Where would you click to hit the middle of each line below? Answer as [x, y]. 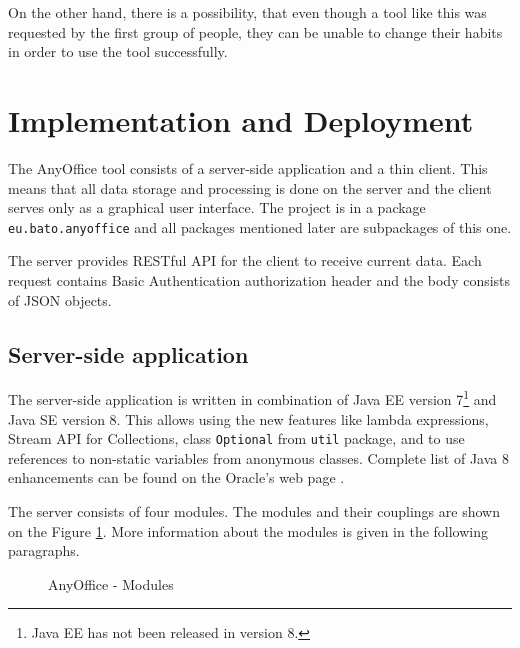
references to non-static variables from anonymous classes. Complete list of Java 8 [259, 457]
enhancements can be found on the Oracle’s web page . [176, 477]
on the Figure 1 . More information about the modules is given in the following [248, 530]
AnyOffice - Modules [111, 583]
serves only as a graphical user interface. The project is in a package [217, 207]
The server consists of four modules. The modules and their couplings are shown [254, 511]
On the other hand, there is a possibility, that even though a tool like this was [247, 12]
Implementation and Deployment [241, 119]
